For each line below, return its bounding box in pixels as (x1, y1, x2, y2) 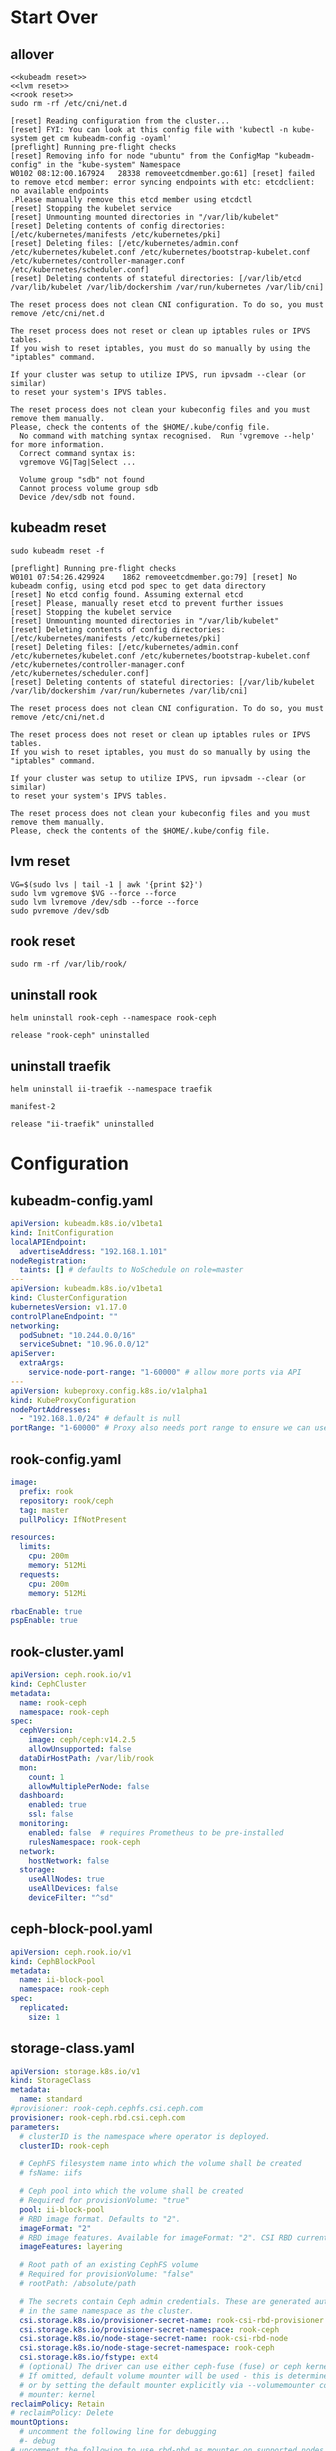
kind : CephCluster (10, 1679, 87, 1689)
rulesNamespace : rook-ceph (28, 1837, 141, 1847)
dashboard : (19, 1791, 65, 1801)
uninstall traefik (10, 1057, 112, 1075)
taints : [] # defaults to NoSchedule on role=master (19, 1265, 244, 1275)
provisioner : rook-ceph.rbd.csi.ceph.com (10, 2112, 186, 2123)
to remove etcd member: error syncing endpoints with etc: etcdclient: (10, 177, 315, 187)
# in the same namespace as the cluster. (19, 2306, 195, 2316)
